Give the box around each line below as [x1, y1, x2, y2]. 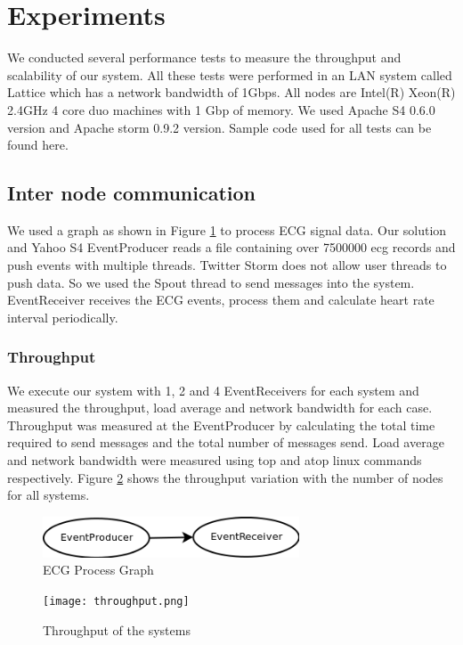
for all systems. [7, 486, 90, 504]
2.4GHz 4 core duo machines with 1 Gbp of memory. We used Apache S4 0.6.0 [7, 100, 435, 118]
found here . [7, 135, 69, 154]
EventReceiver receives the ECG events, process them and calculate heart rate [7, 290, 435, 309]
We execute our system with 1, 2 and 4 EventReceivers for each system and [7, 380, 419, 399]
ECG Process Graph [43, 560, 154, 579]
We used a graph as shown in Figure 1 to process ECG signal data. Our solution [7, 220, 447, 239]
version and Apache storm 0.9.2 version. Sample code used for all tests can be [7, 118, 432, 136]
